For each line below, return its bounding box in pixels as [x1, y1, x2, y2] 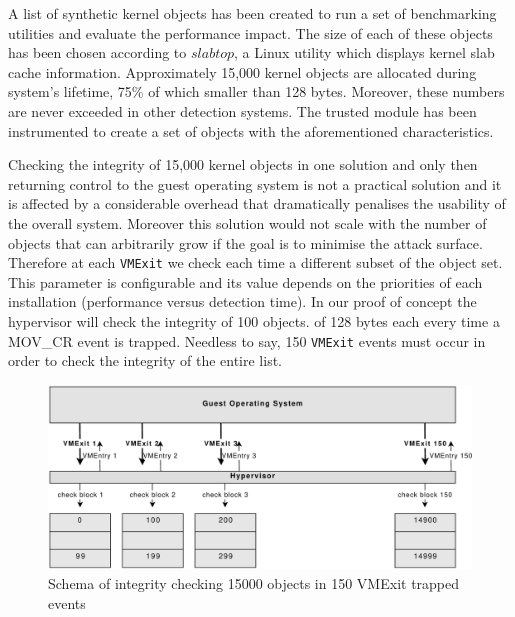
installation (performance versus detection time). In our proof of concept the [8, 291, 477, 312]
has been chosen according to [8, 42, 187, 63]
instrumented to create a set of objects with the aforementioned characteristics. [8, 120, 494, 141]
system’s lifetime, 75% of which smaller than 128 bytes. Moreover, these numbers [8, 81, 505, 102]
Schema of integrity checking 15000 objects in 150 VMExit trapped [48, 573, 460, 594]
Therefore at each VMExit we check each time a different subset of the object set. [8, 252, 503, 273]
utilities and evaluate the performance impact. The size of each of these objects [8, 22, 493, 43]
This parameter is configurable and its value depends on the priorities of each [8, 271, 483, 292]
